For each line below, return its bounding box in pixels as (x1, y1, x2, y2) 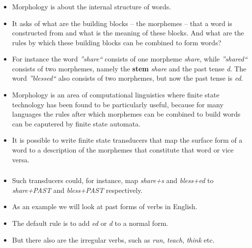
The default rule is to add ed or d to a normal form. (12, 217, 168, 228)
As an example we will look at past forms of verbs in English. (12, 201, 197, 212)
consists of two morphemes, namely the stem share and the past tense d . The (12, 63, 247, 73)
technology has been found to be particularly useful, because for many (12, 99, 224, 109)
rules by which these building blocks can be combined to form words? (12, 37, 222, 47)
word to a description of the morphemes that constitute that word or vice (12, 145, 234, 155)
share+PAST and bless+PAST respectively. (12, 185, 143, 195)
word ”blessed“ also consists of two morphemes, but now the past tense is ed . (12, 73, 243, 83)
